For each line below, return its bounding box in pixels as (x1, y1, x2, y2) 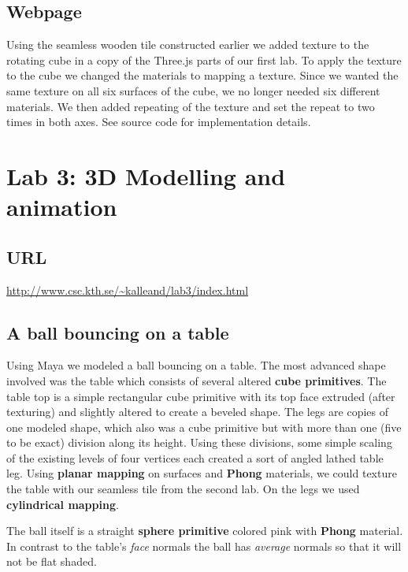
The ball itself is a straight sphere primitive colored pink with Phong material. (6, 522, 403, 539)
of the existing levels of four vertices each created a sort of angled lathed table (6, 449, 384, 466)
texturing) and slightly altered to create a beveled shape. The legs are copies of (6, 403, 388, 420)
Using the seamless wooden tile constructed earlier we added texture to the (6, 36, 369, 53)
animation (6, 191, 117, 223)
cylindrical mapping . (6, 496, 119, 512)
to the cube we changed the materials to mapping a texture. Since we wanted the (6, 67, 399, 84)
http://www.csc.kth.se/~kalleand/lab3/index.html (6, 281, 249, 298)
